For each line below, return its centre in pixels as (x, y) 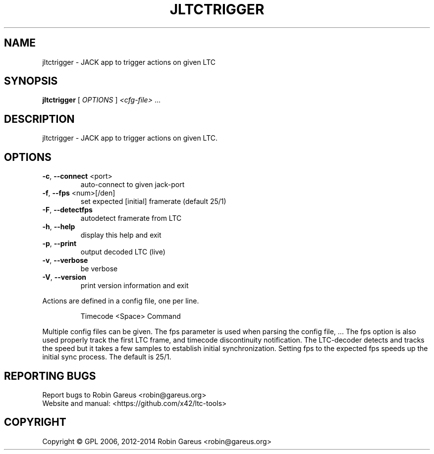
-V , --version (64, 277)
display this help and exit (121, 235)
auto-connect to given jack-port (133, 185)
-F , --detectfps (67, 210)
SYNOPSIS (31, 81)
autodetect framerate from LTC (131, 218)
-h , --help (59, 227)
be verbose (99, 269)
